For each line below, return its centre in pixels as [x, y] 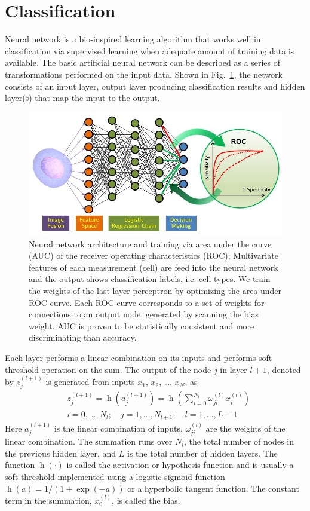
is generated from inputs [90, 382]
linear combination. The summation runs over [89, 441]
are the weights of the [245, 428]
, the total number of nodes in [239, 441]
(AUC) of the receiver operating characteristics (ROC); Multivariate [154, 256]
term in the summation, [48, 500]
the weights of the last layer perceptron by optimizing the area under [155, 291]
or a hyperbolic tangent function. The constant [213, 488]
